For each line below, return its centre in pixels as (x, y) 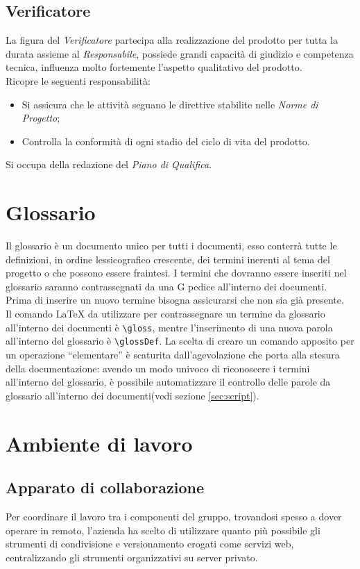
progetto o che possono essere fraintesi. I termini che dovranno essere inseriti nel (176, 273)
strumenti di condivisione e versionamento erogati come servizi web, (150, 544)
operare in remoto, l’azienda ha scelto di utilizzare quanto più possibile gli (163, 530)
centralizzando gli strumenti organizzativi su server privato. (132, 557)
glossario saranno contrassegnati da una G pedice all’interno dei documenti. (166, 286)
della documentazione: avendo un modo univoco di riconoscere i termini (158, 368)
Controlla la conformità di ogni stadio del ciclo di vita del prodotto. (166, 141)
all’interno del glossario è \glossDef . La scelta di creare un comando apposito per (180, 341)
